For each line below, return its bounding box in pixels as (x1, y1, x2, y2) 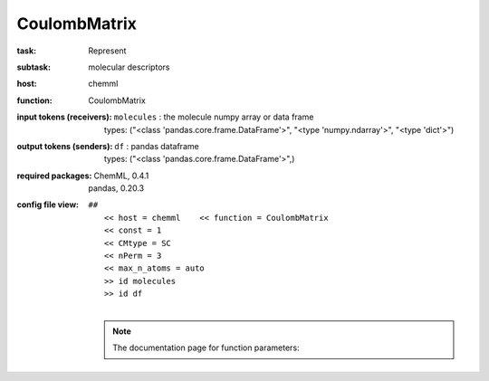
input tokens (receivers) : (16, 111, 112, 122)
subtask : (16, 62, 52, 72)
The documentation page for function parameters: (112, 342, 300, 353)
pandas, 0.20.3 (88, 183, 145, 194)
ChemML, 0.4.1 (93, 170, 149, 181)
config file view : (16, 199, 80, 210)
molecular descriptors (88, 62, 170, 72)
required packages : (16, 170, 92, 181)
